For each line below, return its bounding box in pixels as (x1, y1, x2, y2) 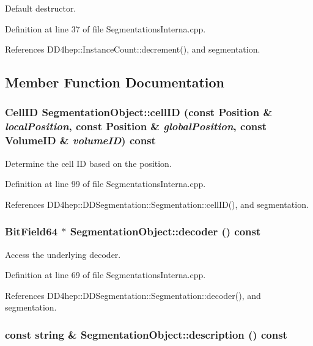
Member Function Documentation (5, 73, 225, 92)
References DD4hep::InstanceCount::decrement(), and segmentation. (5, 43, 260, 56)
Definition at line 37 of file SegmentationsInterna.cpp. (5, 22, 206, 35)
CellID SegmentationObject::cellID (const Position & (5, 105, 273, 120)
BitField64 (5, 224, 58, 239)
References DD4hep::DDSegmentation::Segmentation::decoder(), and (5, 289, 261, 301)
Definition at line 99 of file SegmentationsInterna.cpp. (5, 177, 206, 190)
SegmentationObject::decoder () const (70, 224, 261, 239)
